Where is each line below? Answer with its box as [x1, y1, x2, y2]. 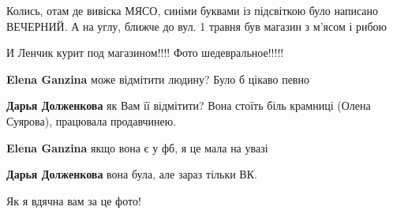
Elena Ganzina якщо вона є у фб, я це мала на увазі [6, 139, 268, 156]
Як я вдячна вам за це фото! [6, 192, 141, 208]
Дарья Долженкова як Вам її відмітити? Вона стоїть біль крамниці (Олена [6, 97, 371, 114]
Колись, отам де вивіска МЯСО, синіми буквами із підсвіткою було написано [6, 2, 378, 18]
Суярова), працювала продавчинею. [6, 112, 177, 129]
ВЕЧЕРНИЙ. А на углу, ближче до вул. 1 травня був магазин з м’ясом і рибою [6, 17, 387, 34]
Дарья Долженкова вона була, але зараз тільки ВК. [6, 166, 257, 182]
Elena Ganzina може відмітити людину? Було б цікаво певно [6, 70, 309, 87]
